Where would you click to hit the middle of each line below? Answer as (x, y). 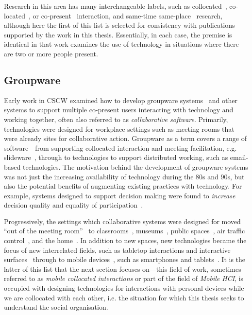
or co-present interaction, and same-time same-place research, (128, 15)
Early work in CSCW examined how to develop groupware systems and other (121, 100)
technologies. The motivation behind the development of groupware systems (135, 166)
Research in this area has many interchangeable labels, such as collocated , (116, 6)
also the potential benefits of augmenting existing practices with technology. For (123, 186)
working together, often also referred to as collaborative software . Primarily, (116, 119)
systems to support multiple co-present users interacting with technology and (119, 110)
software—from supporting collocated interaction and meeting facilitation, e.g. (120, 148)
